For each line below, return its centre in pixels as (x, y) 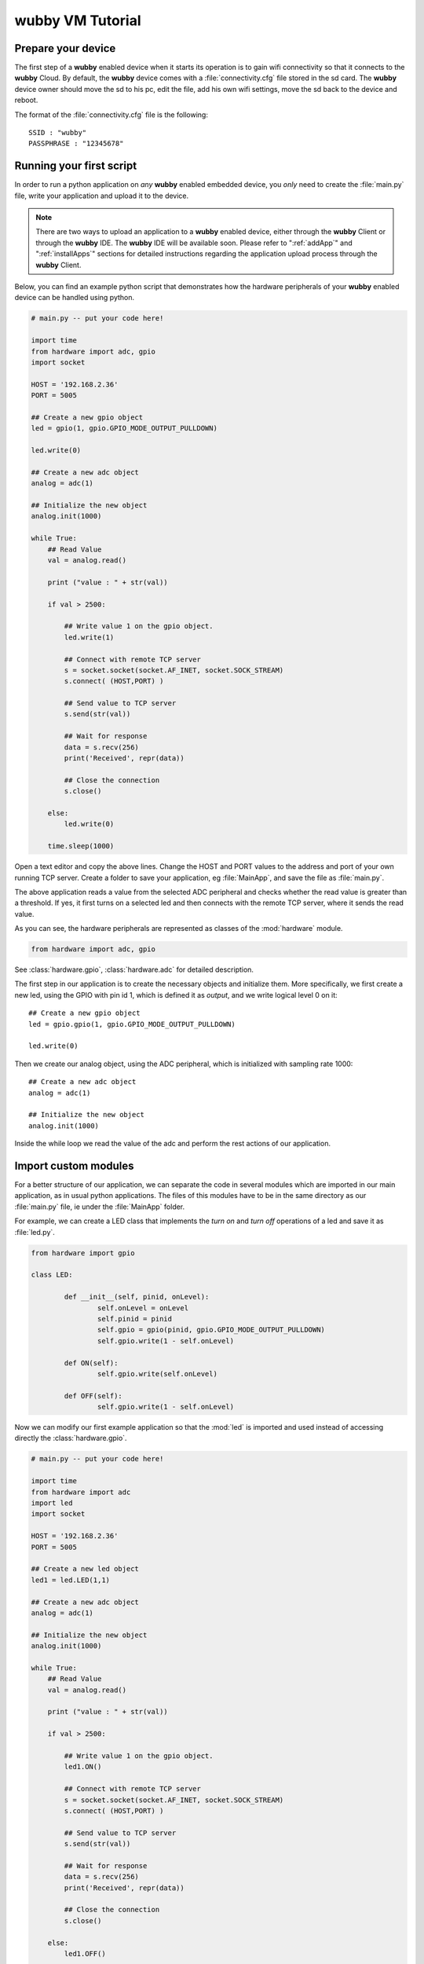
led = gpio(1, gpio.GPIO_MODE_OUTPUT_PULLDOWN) (124, 429)
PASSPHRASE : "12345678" (76, 144)
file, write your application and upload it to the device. (102, 196)
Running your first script (76, 166)
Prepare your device (65, 48)
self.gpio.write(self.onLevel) (157, 1374)
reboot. (26, 100)
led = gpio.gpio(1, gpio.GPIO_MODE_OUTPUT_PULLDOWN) (132, 1024)
